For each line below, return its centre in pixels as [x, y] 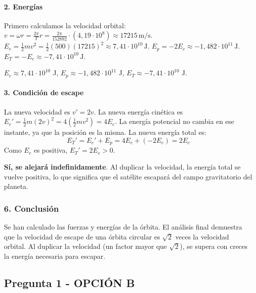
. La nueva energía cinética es [138, 111]
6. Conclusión [31, 208]
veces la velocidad [202, 236]
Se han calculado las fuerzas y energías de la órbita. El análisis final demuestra [123, 226]
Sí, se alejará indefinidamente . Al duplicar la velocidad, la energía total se [122, 166]
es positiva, [51, 150]
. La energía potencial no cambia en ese [174, 121]
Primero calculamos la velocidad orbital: [65, 25]
